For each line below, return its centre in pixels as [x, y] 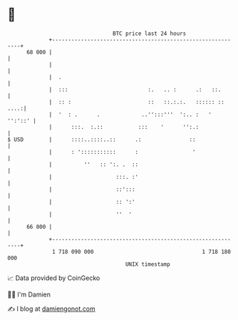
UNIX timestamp [148, 264]
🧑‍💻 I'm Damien [29, 294]
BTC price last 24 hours [150, 33]
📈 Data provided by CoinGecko [54, 278]
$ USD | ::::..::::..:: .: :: [102, 139]
